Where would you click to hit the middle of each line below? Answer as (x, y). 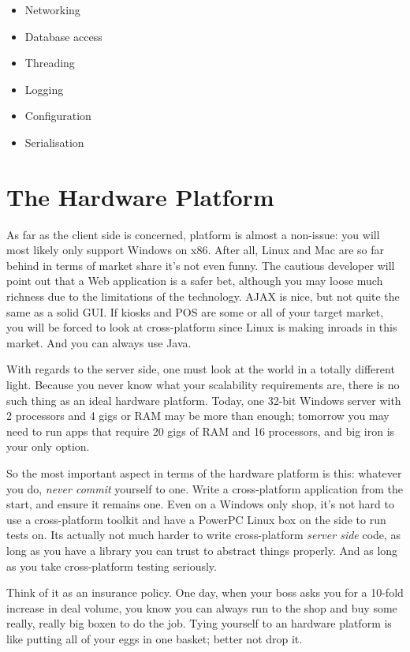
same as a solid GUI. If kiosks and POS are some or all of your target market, (195, 311)
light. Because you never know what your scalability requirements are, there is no (203, 385)
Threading (50, 63)
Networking (52, 9)
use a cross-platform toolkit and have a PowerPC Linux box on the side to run (196, 519)
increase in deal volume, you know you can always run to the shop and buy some (202, 607)
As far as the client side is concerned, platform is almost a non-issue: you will (193, 234)
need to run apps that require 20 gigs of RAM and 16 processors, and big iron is (201, 431)
